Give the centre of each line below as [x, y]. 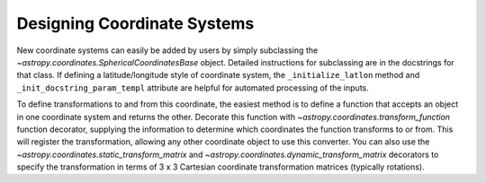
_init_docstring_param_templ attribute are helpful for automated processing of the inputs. [193, 87]
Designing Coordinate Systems [135, 23]
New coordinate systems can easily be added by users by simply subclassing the [167, 50]
